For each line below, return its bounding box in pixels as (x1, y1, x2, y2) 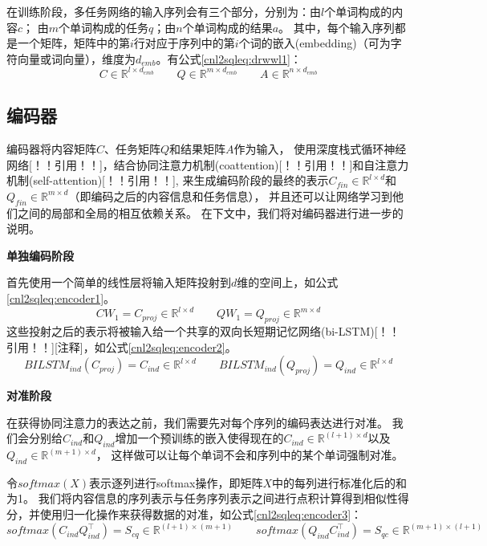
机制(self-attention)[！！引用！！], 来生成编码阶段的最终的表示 (6, 172, 329, 189)
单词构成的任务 (70, 18, 149, 35)
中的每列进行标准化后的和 (272, 474, 407, 491)
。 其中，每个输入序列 (278, 18, 395, 35)
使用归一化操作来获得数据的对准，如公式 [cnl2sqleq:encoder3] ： (39, 506, 363, 523)
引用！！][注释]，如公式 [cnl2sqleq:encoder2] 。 (6, 338, 237, 355)
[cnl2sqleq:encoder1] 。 (6, 290, 116, 307)
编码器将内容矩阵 (6, 141, 96, 157)
